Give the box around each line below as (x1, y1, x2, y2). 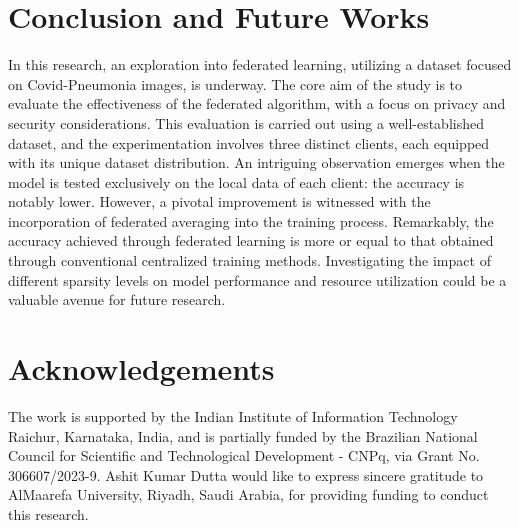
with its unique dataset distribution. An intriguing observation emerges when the (8, 152, 505, 173)
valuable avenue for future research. (8, 289, 226, 310)
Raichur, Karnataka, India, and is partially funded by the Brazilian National (8, 425, 478, 446)
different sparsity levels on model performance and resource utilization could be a (8, 269, 507, 290)
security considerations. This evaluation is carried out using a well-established (8, 112, 484, 133)
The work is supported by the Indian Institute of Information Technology (8, 405, 458, 426)
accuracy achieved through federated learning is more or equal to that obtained (8, 230, 494, 251)
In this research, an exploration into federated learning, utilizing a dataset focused (8, 54, 512, 75)
